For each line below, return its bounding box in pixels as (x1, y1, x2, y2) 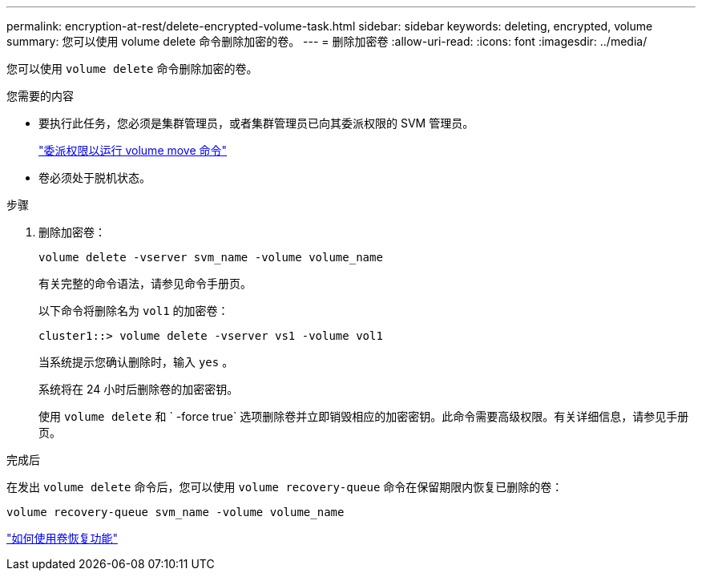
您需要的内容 (6, 89, 74, 103)
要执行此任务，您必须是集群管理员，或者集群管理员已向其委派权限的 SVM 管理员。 (38, 116, 474, 130)
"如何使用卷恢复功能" (6, 531, 119, 545)
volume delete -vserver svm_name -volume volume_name (38, 251, 383, 264)
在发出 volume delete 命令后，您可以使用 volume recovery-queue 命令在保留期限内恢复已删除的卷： (6, 480, 563, 494)
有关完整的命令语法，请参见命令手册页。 (38, 276, 252, 290)
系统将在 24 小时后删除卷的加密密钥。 (38, 382, 239, 396)
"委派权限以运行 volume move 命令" (38, 143, 228, 157)
